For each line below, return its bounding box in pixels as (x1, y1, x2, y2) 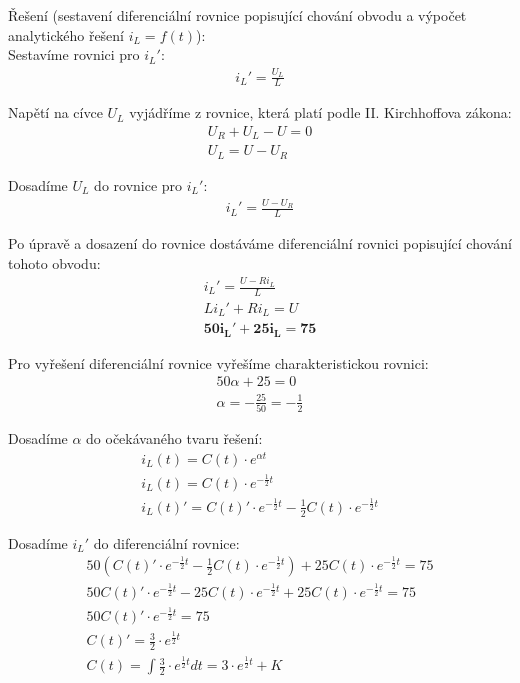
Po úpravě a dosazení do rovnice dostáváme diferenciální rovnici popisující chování (8, 233, 512, 254)
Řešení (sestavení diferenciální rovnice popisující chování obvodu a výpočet (8, 5, 467, 25)
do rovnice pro (94, 174, 183, 195)
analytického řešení (8, 24, 125, 45)
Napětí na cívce (8, 102, 103, 123)
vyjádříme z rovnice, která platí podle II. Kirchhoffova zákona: (129, 102, 512, 123)
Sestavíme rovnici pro (8, 44, 140, 65)
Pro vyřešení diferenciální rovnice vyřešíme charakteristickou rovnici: (8, 352, 429, 373)
